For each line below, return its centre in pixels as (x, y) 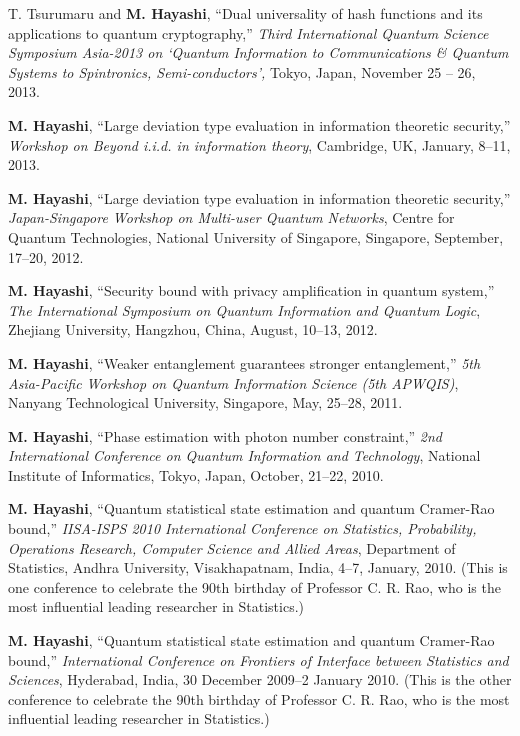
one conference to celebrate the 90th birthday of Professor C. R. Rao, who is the (254, 586)
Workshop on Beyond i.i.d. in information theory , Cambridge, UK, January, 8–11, (259, 144)
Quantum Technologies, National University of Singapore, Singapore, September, (256, 236)
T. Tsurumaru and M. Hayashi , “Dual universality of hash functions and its (245, 13)
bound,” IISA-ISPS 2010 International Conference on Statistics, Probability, (242, 528)
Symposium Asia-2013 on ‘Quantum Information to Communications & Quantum (258, 52)
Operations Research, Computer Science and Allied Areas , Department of (232, 547)
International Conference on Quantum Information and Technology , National (244, 455)
